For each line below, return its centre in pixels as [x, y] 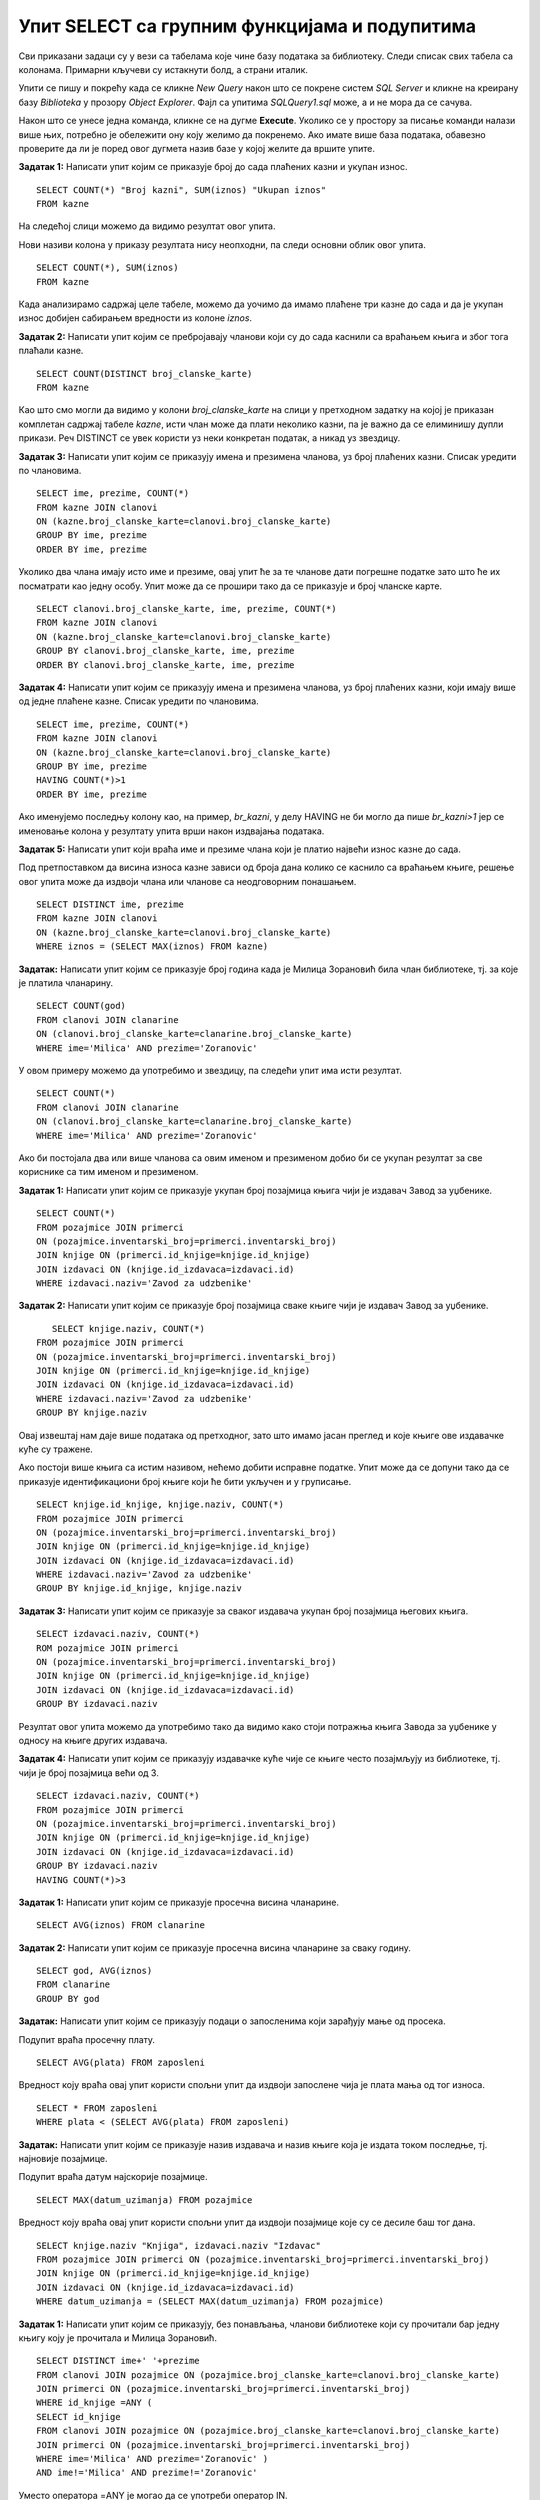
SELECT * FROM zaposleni [97, 2108]
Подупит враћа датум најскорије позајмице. [113, 2177]
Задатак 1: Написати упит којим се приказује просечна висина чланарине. [179, 1902]
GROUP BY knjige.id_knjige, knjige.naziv [139, 1588]
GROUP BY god [68, 1998]
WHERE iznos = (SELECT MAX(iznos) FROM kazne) [152, 946]
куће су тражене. [56, 1449]
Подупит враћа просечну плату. [86, 2039]
